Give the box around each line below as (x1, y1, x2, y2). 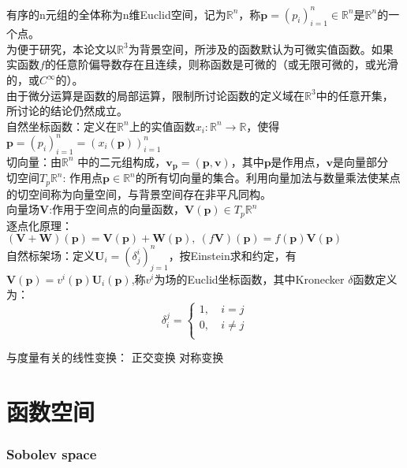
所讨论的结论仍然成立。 (6, 102, 128, 119)
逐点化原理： (6, 217, 73, 233)
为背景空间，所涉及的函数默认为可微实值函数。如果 (128, 40, 394, 57)
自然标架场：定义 (6, 247, 95, 263)
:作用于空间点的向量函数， (49, 201, 185, 217)
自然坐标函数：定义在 (6, 117, 117, 134)
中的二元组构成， (77, 153, 166, 169)
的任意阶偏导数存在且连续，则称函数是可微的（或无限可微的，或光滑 (44, 56, 398, 72)
